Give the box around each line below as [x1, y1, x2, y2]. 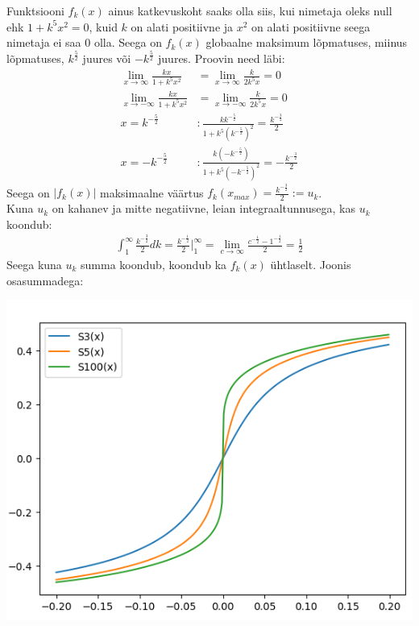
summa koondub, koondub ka [81, 256, 227, 273]
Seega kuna [6, 256, 62, 273]
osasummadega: [6, 272, 84, 288]
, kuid [89, 18, 118, 35]
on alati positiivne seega [251, 18, 371, 35]
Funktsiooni [6, 2, 64, 19]
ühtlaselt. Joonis [270, 256, 351, 273]
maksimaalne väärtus [100, 184, 204, 201]
